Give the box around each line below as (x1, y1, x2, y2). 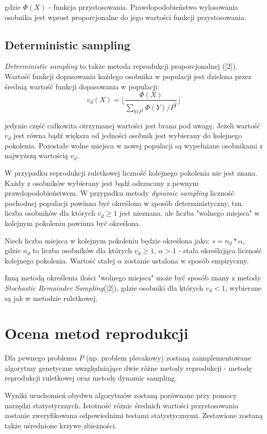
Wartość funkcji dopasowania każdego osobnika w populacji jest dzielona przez (5, 70, 252, 81)
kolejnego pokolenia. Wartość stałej (5, 255, 115, 266)
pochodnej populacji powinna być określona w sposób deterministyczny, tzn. (5, 197, 244, 208)
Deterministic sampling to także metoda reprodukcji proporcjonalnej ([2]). (5, 61, 238, 71)
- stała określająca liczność (178, 245, 262, 256)
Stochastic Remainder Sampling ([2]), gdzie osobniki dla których (5, 282, 203, 293)
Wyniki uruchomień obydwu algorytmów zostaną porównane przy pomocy (5, 390, 237, 400)
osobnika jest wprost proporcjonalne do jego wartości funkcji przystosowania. (5, 11, 247, 22)
